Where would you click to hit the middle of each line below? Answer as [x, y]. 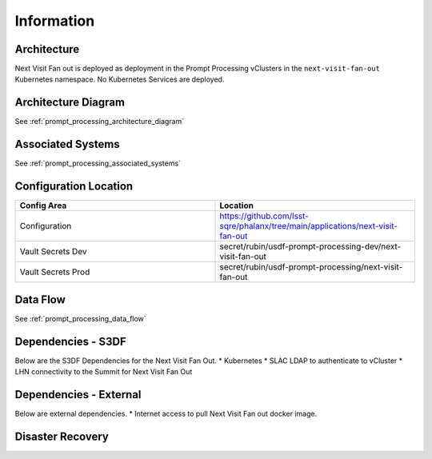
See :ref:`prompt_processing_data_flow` [81, 318]
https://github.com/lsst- [264, 216]
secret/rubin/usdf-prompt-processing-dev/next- [310, 246]
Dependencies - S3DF [71, 341]
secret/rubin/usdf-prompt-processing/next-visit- [311, 267]
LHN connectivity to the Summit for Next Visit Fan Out [104, 371]
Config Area [43, 206]
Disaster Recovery [62, 436]
